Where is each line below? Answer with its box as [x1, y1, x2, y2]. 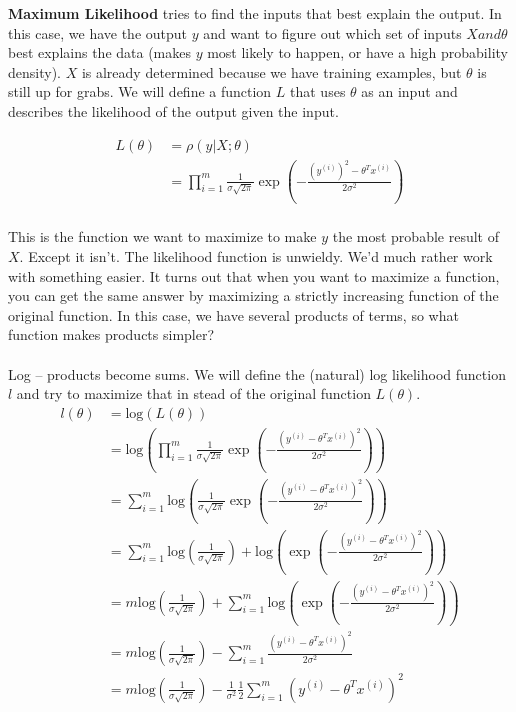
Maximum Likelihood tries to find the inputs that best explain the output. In [8, 3, 502, 23]
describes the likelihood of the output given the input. [8, 100, 339, 121]
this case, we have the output [8, 22, 188, 43]
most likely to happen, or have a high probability [207, 42, 508, 63]
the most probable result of [332, 226, 499, 247]
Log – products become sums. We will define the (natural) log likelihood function [8, 363, 506, 384]
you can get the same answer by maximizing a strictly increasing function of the [8, 285, 499, 306]
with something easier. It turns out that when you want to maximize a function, [8, 265, 500, 286]
